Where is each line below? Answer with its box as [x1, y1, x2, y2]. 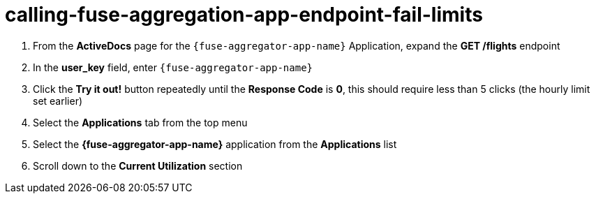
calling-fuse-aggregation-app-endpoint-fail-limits [5, 3, 483, 27]
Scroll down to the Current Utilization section [33, 159, 243, 172]
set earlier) [33, 94, 83, 107]
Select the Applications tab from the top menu [33, 116, 248, 128]
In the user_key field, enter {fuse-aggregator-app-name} [33, 61, 313, 73]
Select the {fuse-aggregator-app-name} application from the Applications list [33, 138, 397, 150]
